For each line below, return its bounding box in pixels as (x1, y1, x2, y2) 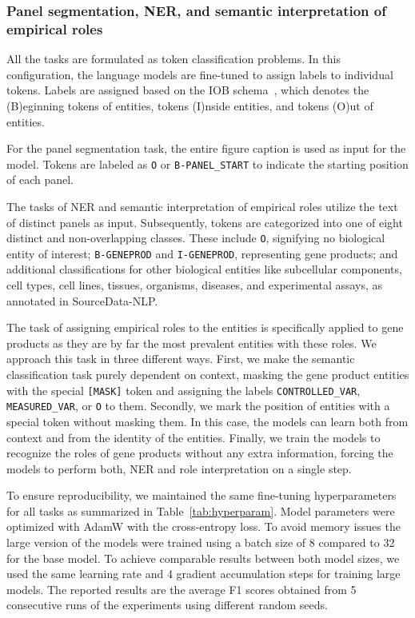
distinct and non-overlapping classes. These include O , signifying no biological (6, 229, 385, 246)
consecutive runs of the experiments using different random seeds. (6, 596, 328, 613)
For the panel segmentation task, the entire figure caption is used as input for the (6, 140, 406, 157)
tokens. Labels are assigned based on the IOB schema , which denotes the (6, 82, 369, 98)
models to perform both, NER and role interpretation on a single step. (6, 460, 352, 476)
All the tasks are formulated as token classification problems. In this (6, 50, 341, 67)
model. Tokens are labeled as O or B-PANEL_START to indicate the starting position (6, 155, 409, 172)
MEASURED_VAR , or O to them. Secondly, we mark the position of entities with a (6, 397, 390, 414)
